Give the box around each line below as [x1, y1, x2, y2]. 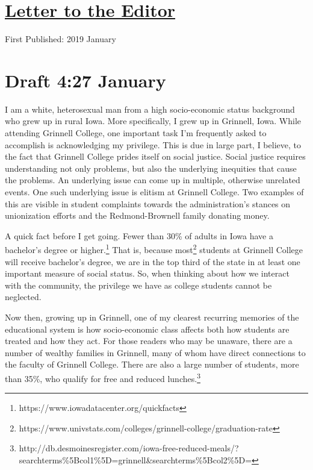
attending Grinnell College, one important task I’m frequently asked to [5, 127, 267, 139]
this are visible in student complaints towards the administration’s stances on [5, 197, 291, 210]
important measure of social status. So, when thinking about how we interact [5, 267, 290, 280]
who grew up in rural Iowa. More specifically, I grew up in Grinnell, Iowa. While [5, 114, 301, 127]
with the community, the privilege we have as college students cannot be [5, 278, 272, 291]
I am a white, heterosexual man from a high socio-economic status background [5, 102, 295, 115]
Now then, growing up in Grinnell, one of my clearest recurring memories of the [5, 311, 299, 323]
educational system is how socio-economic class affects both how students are [5, 322, 290, 335]
